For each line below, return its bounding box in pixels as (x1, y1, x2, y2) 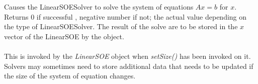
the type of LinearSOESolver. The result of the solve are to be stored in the (4, 21, 238, 32)
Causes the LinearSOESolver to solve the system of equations (4, 2, 194, 12)
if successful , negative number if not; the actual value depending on (36, 11, 247, 22)
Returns (4, 11, 29, 22)
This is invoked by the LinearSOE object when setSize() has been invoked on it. (4, 51, 251, 61)
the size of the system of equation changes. (4, 70, 136, 81)
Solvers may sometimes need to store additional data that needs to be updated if (4, 60, 253, 71)
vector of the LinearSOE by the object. (4, 31, 124, 41)
